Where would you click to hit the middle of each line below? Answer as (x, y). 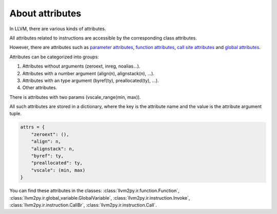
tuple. (16, 114)
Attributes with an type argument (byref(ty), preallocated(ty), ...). (91, 80)
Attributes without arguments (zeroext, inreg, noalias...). (81, 66)
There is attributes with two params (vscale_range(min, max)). (75, 97)
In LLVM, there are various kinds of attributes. (58, 29)
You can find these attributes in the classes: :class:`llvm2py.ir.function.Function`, (94, 191)
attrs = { (33, 127)
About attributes (45, 13)
